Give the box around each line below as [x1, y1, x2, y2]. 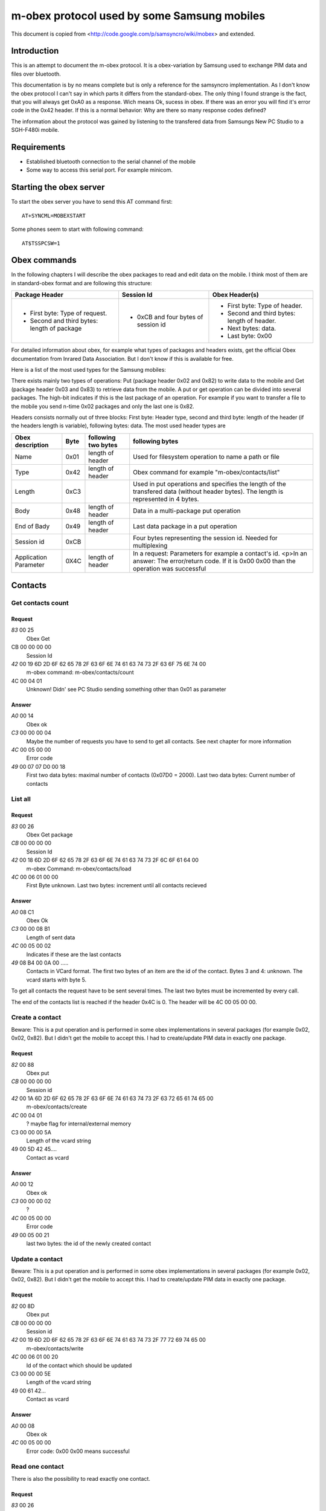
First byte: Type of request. [30, 309, 107, 317]
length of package [30, 324, 82, 332]
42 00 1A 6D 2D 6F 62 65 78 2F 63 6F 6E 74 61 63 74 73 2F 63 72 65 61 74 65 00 [11, 1095, 214, 1102]
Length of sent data [26, 934, 75, 941]
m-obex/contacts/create [26, 1103, 88, 1110]
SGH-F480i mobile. [11, 126, 60, 134]
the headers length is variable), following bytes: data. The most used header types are [11, 422, 226, 429]
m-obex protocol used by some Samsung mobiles [11, 9, 266, 22]
